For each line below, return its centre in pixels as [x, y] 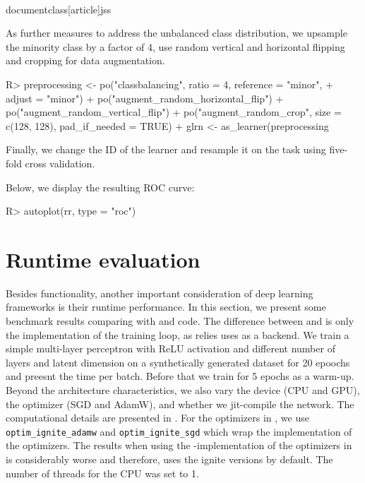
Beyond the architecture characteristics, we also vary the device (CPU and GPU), [183, 390]
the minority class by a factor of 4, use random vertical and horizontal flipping [175, 46]
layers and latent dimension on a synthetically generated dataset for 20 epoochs [178, 362]
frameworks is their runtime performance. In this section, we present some [166, 307]
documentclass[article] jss [59, 9]
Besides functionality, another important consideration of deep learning [160, 293]
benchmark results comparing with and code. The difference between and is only [180, 321]
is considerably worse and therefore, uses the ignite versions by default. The [169, 459]
